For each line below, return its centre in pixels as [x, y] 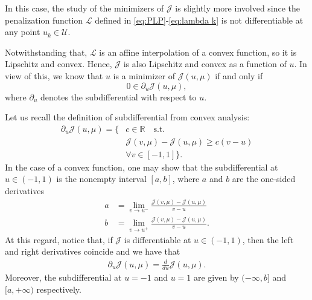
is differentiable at [158, 239]
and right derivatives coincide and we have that [93, 251]
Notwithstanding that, [46, 52]
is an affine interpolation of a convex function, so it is [198, 52]
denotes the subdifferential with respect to [118, 96]
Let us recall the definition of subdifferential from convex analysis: [127, 117]
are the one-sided [264, 179]
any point [23, 32]
